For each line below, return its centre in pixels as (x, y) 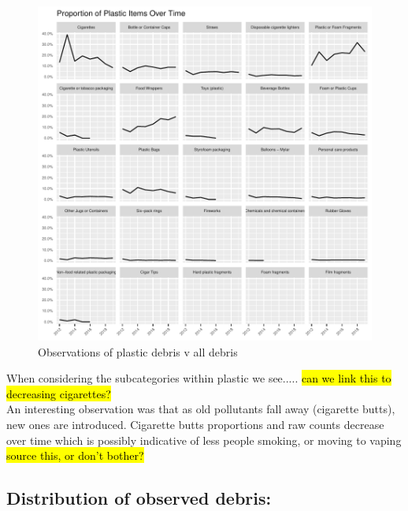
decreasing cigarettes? (59, 393)
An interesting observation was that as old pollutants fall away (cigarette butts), (201, 409)
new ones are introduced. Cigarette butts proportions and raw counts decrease (195, 424)
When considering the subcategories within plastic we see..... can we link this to (199, 378)
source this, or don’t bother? (75, 455)
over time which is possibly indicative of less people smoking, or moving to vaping (204, 440)
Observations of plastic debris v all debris (138, 351)
